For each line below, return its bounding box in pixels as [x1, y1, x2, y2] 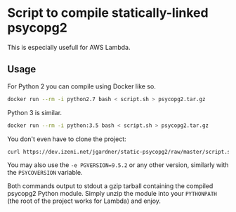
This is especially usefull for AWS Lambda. [7, 43, 131, 51]
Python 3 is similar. [7, 108, 62, 117]
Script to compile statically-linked [7, 5, 209, 21]
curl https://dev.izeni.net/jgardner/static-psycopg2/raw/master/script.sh [7, 148, 234, 155]
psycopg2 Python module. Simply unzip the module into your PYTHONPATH [7, 190, 218, 198]
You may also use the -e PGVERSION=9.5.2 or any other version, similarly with [7, 161, 229, 169]
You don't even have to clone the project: [7, 135, 126, 143]
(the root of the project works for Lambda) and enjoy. [7, 197, 162, 205]
